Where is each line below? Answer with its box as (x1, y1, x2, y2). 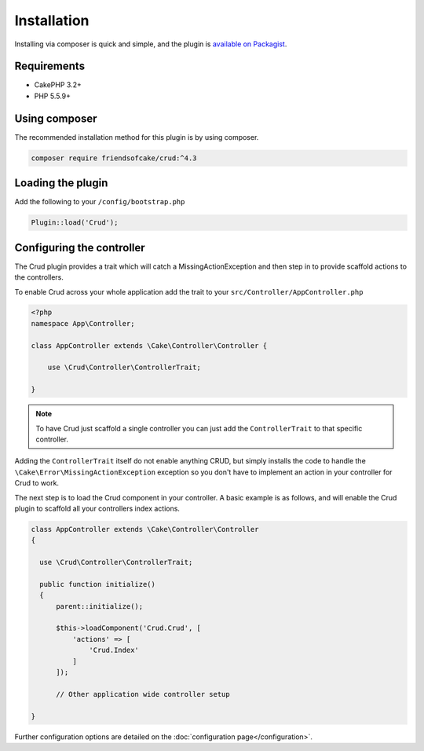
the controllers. (14, 273, 64, 282)
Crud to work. (14, 478, 59, 488)
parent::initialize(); (56, 602, 144, 610)
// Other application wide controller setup (56, 690, 231, 698)
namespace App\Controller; (31, 319, 135, 328)
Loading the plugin (14, 177, 108, 190)
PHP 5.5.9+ (34, 91, 71, 101)
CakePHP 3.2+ (34, 80, 82, 90)
